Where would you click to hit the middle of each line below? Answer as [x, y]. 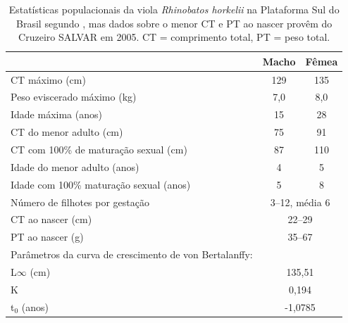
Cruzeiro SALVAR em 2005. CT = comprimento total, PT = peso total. [174, 37]
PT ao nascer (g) [47, 237]
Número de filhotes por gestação [80, 202]
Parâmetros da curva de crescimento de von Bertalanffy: [132, 254]
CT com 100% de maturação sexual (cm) [99, 149]
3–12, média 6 [300, 202]
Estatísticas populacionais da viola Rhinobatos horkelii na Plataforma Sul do [174, 9]
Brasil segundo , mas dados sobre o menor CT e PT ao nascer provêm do [174, 23]
